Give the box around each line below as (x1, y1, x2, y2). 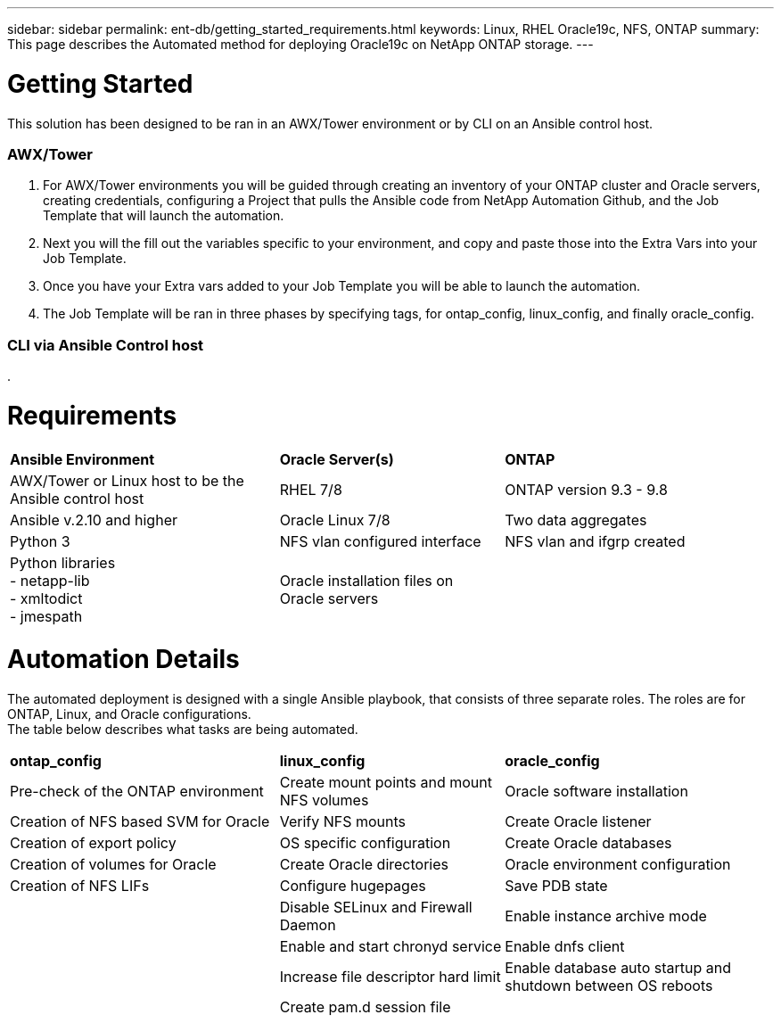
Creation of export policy (10, 834, 177, 852)
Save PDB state (505, 877, 608, 895)
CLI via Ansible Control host (7, 335, 204, 354)
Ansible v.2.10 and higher (10, 510, 177, 529)
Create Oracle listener (505, 813, 652, 830)
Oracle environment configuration (505, 855, 731, 873)
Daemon (279, 916, 336, 934)
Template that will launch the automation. (43, 208, 284, 224)
